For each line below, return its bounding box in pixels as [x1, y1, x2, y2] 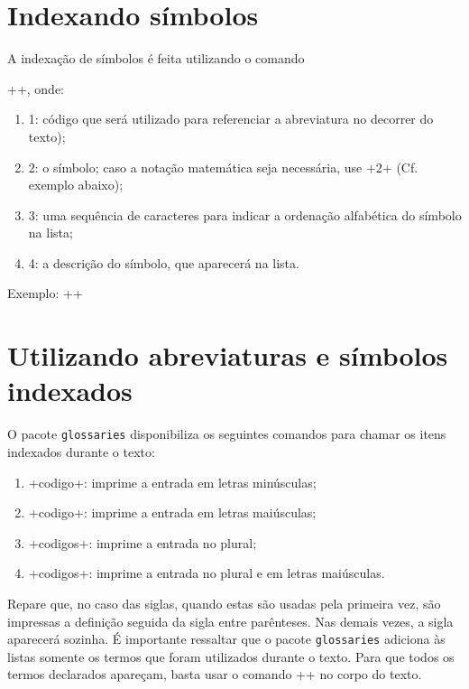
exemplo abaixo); [28, 175, 124, 194]
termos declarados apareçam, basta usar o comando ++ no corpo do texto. [7, 665, 422, 684]
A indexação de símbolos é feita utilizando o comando [7, 49, 305, 68]
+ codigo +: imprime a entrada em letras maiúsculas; [28, 503, 317, 522]
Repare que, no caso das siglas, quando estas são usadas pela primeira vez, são [7, 594, 441, 612]
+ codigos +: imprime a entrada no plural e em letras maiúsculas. [28, 563, 385, 582]
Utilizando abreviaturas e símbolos [7, 337, 448, 374]
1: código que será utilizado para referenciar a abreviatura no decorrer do [28, 109, 434, 128]
